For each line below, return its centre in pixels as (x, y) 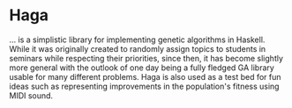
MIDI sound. (31, 95)
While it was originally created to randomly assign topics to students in (138, 48)
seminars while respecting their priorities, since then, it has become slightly (146, 58)
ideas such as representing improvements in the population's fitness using (144, 86)
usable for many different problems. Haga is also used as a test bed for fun (145, 76)
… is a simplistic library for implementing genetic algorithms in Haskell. (137, 40)
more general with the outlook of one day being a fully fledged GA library (142, 68)
